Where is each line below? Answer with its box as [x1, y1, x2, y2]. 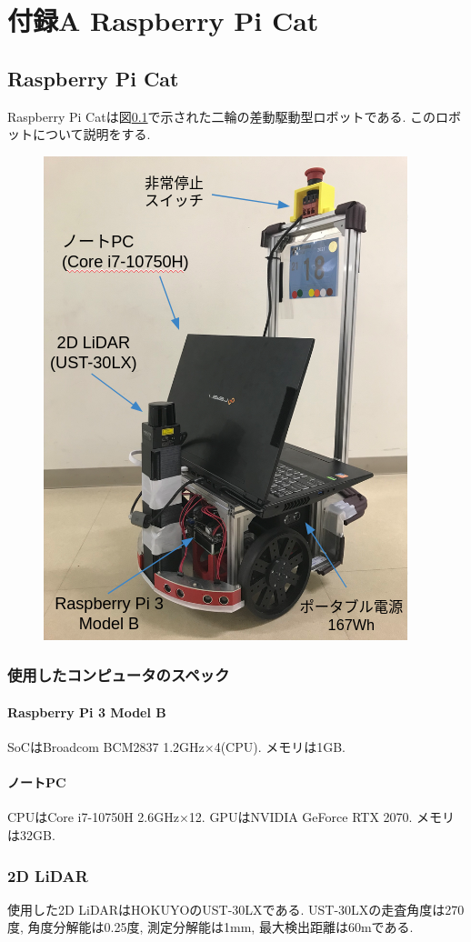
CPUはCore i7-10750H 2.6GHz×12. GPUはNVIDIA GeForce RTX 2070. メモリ [7, 807, 456, 827]
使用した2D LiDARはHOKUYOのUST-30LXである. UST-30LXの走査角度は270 [7, 899, 465, 918]
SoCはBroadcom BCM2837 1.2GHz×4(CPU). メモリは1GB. [7, 737, 346, 756]
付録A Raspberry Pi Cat [7, 2, 319, 39]
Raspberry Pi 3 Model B [7, 702, 166, 721]
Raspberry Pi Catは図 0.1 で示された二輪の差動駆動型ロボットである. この [7, 106, 436, 125]
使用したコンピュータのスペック [7, 664, 230, 686]
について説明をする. [32, 125, 151, 144]
